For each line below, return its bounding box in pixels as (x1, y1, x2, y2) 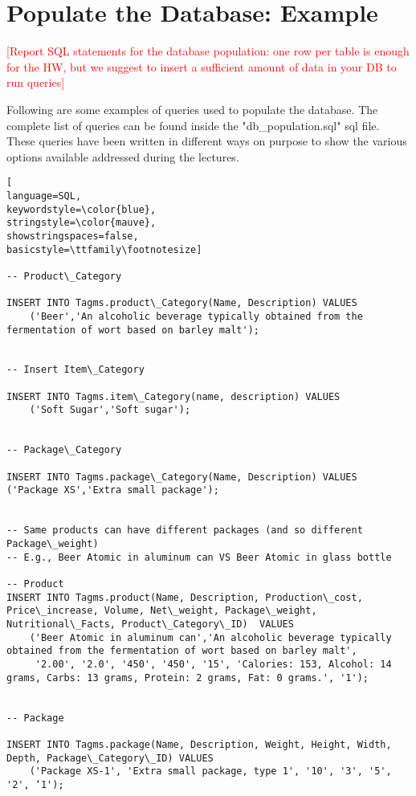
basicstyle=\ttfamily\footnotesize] (6, 243, 202, 255)
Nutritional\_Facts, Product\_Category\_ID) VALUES (6, 618, 294, 630)
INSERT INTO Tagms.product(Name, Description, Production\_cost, (6, 591, 363, 603)
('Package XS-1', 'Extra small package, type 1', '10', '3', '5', (29, 765, 392, 778)
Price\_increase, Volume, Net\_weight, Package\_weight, (6, 605, 317, 617)
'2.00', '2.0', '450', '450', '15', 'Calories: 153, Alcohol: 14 (35, 658, 392, 670)
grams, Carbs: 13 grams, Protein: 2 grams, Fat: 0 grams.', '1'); (6, 671, 369, 684)
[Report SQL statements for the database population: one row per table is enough (6, 43, 410, 59)
